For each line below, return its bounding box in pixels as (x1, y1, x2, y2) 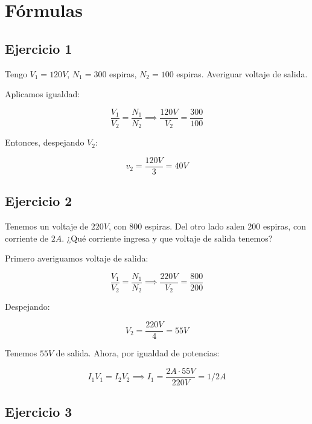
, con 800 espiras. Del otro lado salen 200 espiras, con (108, 220, 306, 233)
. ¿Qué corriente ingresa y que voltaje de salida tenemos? (62, 231, 273, 244)
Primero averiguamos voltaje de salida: (5, 252, 148, 265)
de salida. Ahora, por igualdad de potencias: (56, 347, 220, 359)
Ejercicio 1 (5, 39, 72, 57)
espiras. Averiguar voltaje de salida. (176, 67, 308, 80)
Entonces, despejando (5, 136, 84, 149)
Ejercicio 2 (5, 191, 72, 210)
